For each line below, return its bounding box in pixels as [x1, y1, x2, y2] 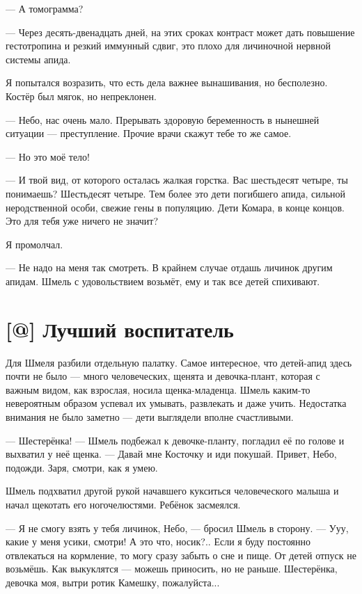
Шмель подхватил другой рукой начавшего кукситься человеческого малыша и [6, 483, 339, 498]
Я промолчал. [6, 236, 63, 251]
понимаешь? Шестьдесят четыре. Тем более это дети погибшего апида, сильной [6, 186, 346, 200]
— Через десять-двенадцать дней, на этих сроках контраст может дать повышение [6, 24, 355, 39]
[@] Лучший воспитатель [6, 314, 234, 343]
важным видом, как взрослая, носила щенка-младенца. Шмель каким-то [6, 382, 310, 396]
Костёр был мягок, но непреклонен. [6, 88, 157, 103]
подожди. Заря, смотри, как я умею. [6, 460, 158, 474]
